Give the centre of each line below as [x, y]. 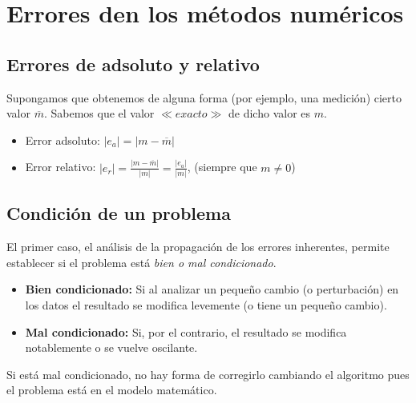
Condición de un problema [119, 213]
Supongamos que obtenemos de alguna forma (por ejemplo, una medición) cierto [204, 97]
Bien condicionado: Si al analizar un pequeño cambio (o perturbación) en [212, 289]
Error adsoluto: [63, 140]
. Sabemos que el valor [99, 113]
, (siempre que [222, 167]
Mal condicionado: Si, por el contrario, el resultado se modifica [186, 331]
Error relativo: [61, 167]
